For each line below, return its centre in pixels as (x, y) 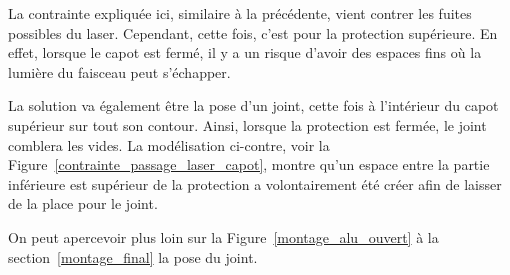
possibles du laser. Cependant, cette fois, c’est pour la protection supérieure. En (253, 32)
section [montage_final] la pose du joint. (133, 256)
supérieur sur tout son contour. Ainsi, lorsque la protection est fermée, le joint (247, 124)
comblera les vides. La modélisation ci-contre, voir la (169, 144)
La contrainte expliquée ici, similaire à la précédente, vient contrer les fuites (240, 13)
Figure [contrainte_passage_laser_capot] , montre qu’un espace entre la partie (249, 164)
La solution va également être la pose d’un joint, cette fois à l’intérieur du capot (253, 105)
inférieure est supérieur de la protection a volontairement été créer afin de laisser (255, 183)
